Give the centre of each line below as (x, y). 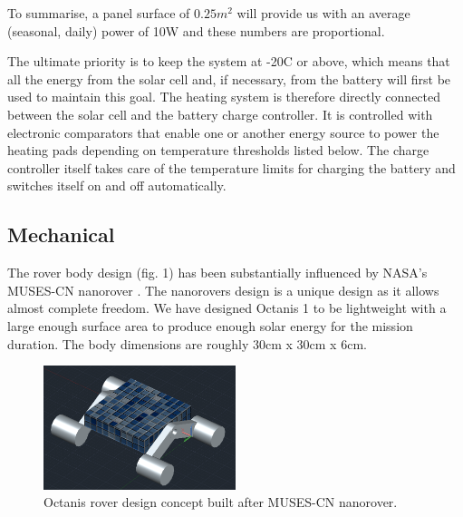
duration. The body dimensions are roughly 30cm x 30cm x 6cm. (187, 343)
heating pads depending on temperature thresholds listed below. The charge (218, 150)
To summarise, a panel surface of (99, 13)
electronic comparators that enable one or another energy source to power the (223, 132)
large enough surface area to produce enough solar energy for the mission (210, 325)
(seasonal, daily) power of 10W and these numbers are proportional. (196, 30)
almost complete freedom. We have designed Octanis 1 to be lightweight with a (227, 308)
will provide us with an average (323, 13)
